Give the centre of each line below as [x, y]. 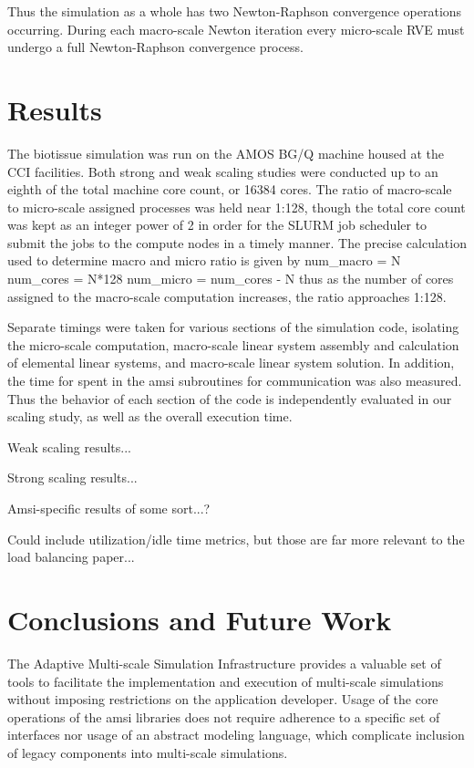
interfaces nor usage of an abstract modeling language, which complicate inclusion [236, 735]
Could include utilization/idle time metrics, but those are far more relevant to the [236, 539]
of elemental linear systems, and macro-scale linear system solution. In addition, [231, 363]
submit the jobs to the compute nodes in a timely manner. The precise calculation [237, 242]
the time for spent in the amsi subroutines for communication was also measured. [235, 381]
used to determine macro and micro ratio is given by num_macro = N [204, 260]
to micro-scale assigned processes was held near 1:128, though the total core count [237, 207]
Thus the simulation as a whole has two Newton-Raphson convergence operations [235, 11]
